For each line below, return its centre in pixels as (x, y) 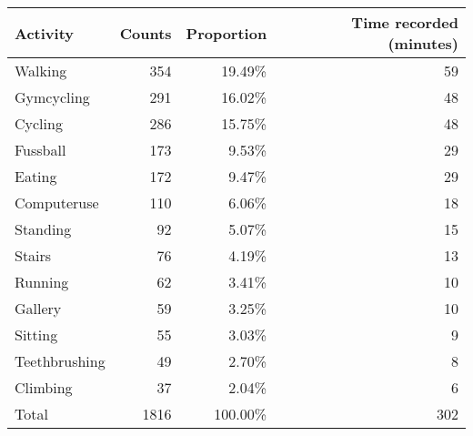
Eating (36, 176)
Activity (44, 33)
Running (42, 282)
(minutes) (423, 43)
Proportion (226, 33)
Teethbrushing (60, 361)
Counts (146, 33)
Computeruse (57, 203)
